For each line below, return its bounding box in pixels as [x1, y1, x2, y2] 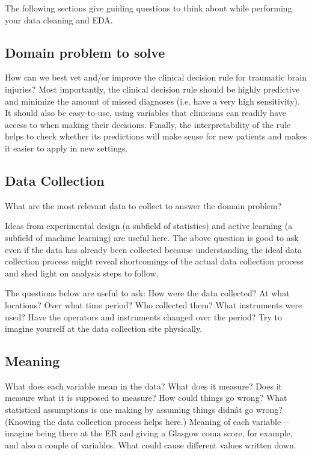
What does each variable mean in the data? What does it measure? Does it [5, 379, 282, 392]
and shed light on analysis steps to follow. [5, 266, 159, 279]
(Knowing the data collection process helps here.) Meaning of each [5, 415, 249, 427]
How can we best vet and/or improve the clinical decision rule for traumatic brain [5, 71, 307, 84]
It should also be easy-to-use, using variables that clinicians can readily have [5, 106, 287, 119]
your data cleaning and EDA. [5, 13, 113, 26]
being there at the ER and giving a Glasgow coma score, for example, [36, 427, 293, 439]
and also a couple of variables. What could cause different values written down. [5, 438, 296, 451]
